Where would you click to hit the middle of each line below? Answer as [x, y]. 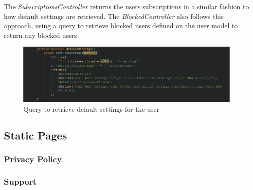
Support [20, 181]
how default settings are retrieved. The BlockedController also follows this [114, 16]
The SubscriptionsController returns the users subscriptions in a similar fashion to [126, 6]
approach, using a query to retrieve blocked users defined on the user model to [121, 26]
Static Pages [36, 135]
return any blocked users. [42, 35]
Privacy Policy [33, 159]
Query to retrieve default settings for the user [91, 109]
